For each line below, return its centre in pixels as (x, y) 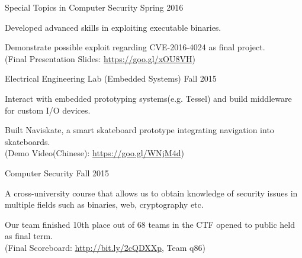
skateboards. (28, 141)
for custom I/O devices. (48, 110)
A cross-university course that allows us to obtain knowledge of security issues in (151, 193)
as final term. (29, 236)
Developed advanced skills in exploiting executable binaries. (113, 27)
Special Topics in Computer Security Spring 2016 (94, 7)
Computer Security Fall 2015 (57, 172)
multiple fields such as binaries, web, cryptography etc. (104, 204)
